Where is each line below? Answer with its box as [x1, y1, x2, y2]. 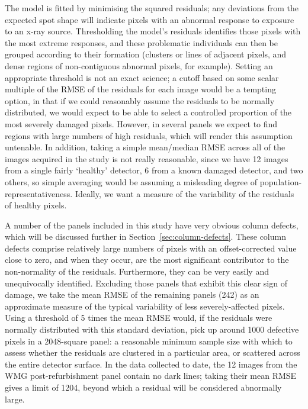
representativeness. [5, 187, 73, 199]
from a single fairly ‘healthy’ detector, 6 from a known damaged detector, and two [5, 164, 303, 176]
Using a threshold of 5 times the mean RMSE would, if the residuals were [5, 311, 272, 324]
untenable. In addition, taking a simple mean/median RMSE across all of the [5, 141, 285, 153]
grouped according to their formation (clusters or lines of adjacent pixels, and [5, 48, 287, 60]
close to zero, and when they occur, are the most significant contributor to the [5, 253, 289, 266]
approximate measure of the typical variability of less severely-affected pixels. [5, 299, 285, 312]
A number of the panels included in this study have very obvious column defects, [5, 218, 299, 231]
